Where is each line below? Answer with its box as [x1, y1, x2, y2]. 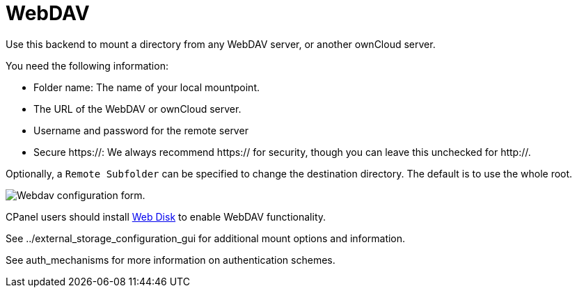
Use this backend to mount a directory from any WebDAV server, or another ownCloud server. [6, 38, 436, 50]
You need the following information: [6, 59, 168, 72]
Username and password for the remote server [33, 124, 248, 136]
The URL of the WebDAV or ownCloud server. [33, 102, 242, 115]
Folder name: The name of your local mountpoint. [33, 81, 260, 93]
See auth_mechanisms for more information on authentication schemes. [6, 253, 335, 266]
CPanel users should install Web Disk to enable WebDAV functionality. [6, 210, 326, 223]
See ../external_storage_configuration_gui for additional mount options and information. [6, 232, 406, 244]
